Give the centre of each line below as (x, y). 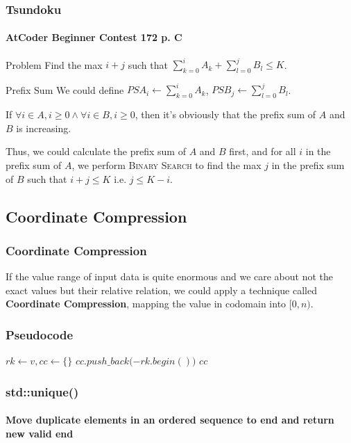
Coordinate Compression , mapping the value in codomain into (146, 304)
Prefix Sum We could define (65, 89)
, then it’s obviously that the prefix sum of (225, 114)
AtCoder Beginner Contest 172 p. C (94, 37)
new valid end (40, 433)
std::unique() (42, 391)
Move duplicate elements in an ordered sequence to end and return (170, 420)
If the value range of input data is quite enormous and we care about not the (169, 276)
